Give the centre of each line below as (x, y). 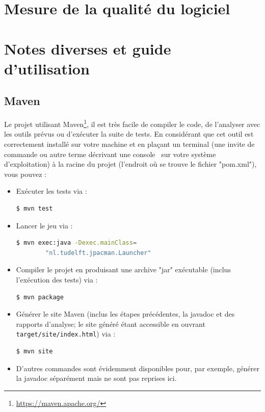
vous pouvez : (25, 174)
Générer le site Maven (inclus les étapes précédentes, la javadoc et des (125, 314)
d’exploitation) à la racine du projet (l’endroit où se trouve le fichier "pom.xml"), (130, 164)
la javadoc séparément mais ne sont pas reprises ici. (96, 378)
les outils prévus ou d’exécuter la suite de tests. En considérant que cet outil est (129, 134)
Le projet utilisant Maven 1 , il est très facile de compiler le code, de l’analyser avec (132, 123)
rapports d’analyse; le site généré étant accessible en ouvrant (111, 324)
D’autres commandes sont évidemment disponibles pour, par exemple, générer (138, 368)
